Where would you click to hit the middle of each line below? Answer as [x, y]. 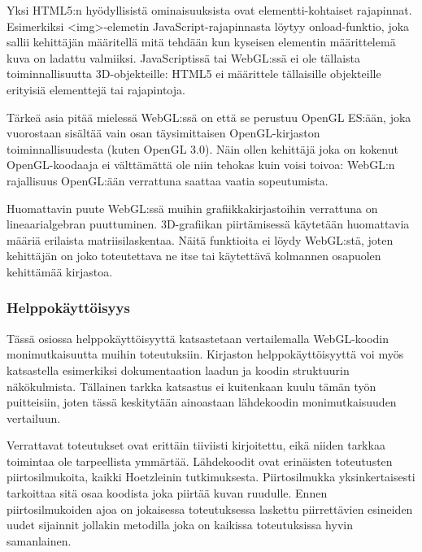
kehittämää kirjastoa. [60, 271]
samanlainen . [39, 540]
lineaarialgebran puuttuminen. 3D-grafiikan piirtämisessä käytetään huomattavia [208, 224]
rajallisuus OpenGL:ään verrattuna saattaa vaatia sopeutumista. [167, 180]
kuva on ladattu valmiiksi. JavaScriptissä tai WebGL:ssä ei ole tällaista [183, 57]
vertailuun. [34, 417]
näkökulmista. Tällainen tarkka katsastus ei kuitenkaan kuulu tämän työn [191, 386]
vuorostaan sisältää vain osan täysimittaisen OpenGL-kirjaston [163, 133]
